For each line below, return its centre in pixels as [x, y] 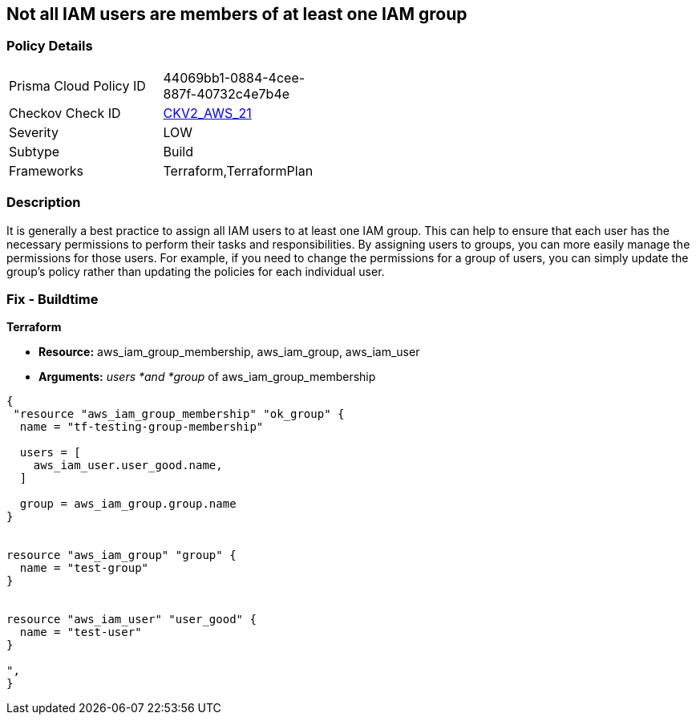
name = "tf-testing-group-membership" [142, 427]
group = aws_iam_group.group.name [128, 504]
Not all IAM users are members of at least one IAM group [237, 14]
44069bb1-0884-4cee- [234, 77]
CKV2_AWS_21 [207, 113]
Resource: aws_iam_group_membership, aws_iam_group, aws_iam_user [229, 352]
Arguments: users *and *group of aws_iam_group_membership [207, 377]
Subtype [34, 151]
